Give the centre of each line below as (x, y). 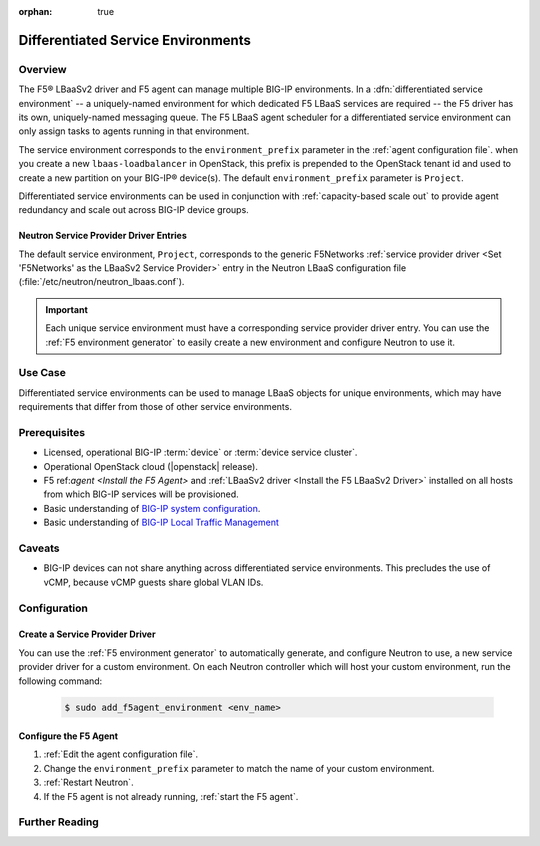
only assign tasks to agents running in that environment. (134, 131)
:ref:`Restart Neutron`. (88, 782)
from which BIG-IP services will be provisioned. (141, 494)
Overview (42, 69)
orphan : (35, 11)
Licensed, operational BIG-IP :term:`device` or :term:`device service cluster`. (200, 452)
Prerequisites (51, 432)
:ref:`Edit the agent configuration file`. (121, 754)
